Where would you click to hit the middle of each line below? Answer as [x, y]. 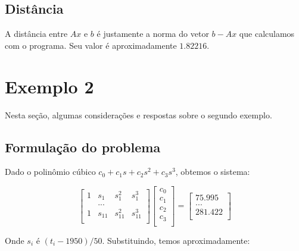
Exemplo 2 [49, 86]
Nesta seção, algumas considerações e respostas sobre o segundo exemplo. [138, 114]
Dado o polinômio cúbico [50, 172]
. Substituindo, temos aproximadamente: [176, 240]
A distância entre [36, 34]
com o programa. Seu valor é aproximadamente [91, 45]
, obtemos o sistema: [213, 172]
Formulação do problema [83, 147]
